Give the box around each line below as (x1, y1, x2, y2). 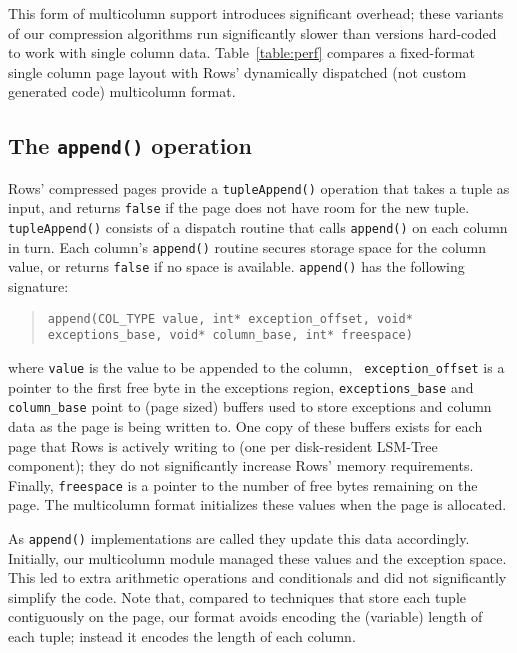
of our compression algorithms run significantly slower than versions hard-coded (8, 22, 497, 43)
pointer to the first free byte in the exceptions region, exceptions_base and (8, 376, 474, 397)
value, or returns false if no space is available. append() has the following (8, 256, 465, 277)
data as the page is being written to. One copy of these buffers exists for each (8, 415, 483, 436)
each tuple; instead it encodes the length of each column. (8, 625, 356, 646)
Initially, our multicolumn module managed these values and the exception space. (8, 547, 507, 568)
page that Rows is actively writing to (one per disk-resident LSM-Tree (8, 435, 438, 456)
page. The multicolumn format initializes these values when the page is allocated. (8, 494, 507, 515)
